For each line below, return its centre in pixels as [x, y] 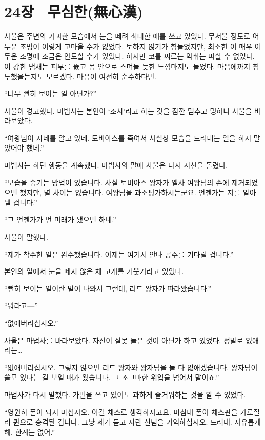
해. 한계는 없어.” [30, 432]
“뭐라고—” [21, 306]
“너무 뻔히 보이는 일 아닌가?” [50, 93]
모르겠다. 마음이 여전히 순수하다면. [101, 76]
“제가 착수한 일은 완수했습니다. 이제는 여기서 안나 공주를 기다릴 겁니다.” [119, 254]
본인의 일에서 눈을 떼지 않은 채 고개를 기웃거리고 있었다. [94, 271]
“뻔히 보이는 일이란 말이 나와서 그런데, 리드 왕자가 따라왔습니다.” [108, 288]
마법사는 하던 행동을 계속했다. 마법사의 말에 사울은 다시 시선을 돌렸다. [116, 165]
